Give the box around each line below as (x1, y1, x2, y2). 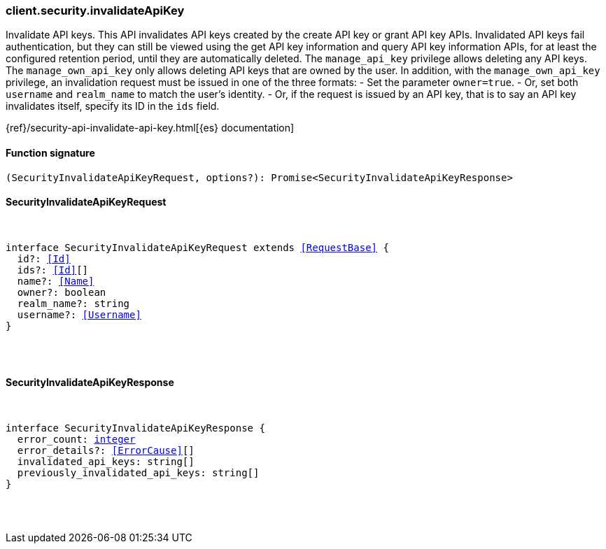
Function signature (6, 146, 95, 159)
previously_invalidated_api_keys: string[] (17, 467, 260, 479)
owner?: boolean (17, 286, 106, 298)
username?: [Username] (17, 308, 141, 320)
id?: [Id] (17, 252, 71, 264)
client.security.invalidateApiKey (6, 3, 185, 17)
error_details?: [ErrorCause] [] (17, 445, 195, 457)
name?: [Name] (17, 275, 94, 287)
